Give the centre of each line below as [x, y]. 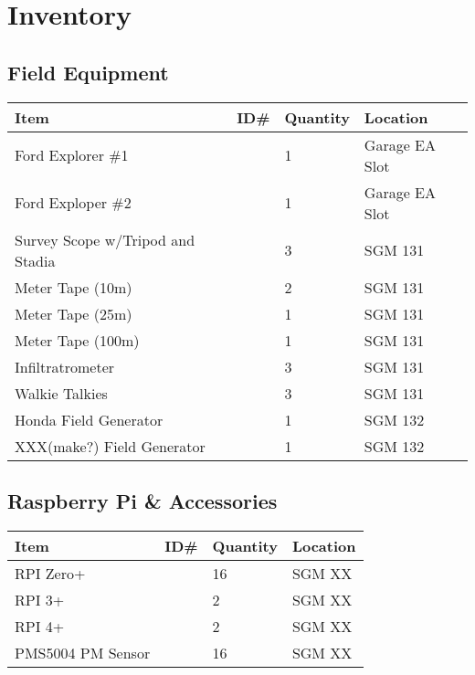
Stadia [35, 260]
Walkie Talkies [61, 393]
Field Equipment [88, 72]
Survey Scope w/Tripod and [105, 239]
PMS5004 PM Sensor [83, 652]
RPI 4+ [40, 626]
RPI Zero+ [50, 573]
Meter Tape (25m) [74, 313]
